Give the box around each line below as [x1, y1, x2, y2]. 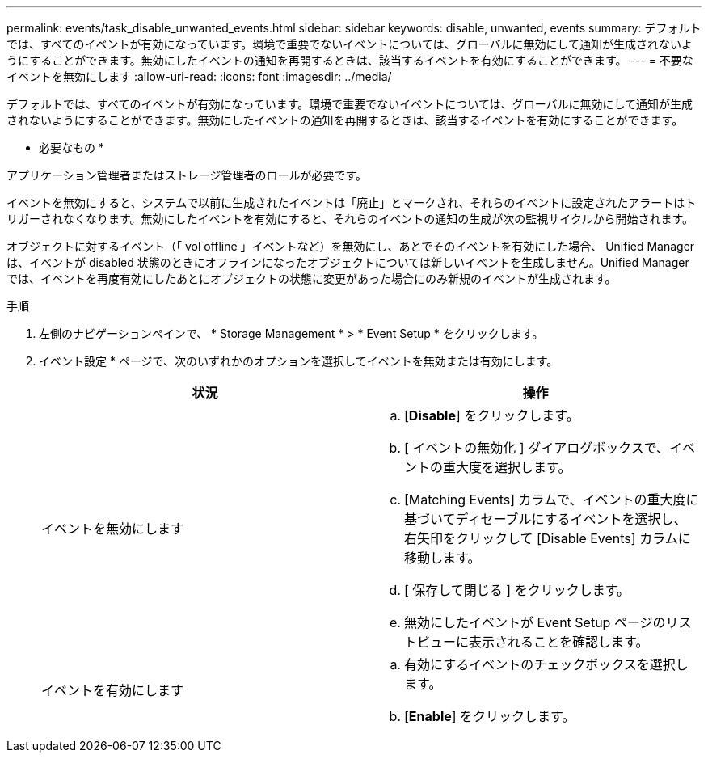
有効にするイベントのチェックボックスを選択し [404, 656, 689, 673]
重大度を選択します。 [443, 459, 571, 475]
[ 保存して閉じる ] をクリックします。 [404, 582, 630, 598]
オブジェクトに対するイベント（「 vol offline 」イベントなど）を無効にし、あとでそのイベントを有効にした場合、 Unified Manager [6, 239, 695, 253]
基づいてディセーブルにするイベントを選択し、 [404, 511, 687, 527]
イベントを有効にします [41, 682, 184, 698]
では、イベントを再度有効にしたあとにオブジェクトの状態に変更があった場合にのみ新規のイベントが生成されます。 [6, 272, 617, 285]
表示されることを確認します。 [469, 634, 649, 650]
